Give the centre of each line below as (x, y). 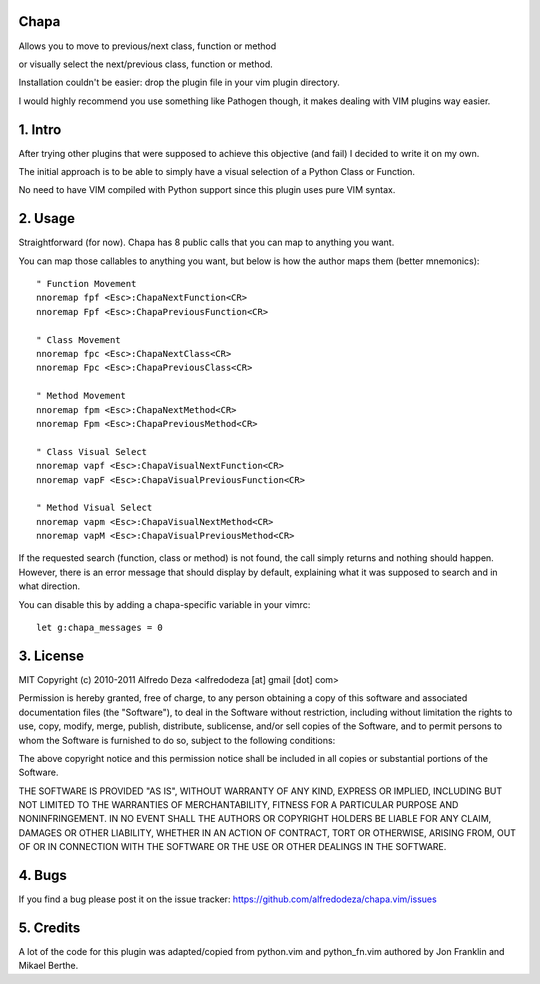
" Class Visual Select (92, 451)
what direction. (49, 586)
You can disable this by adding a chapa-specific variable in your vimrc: (164, 604)
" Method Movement (81, 396)
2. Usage (46, 218)
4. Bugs (42, 875)
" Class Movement (78, 339)
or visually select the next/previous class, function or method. (146, 64)
